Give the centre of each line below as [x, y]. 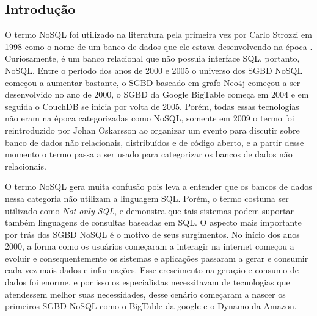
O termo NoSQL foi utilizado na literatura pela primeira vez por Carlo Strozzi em [158, 34]
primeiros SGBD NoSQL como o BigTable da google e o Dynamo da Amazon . [151, 306]
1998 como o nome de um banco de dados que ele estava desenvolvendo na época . [159, 46]
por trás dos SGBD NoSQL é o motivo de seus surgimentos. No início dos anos [152, 234]
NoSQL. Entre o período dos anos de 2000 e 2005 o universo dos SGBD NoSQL [154, 70]
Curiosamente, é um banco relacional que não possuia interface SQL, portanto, [152, 58]
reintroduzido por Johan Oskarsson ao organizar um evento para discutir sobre [152, 130]
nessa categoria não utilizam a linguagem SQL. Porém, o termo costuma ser [147, 198]
